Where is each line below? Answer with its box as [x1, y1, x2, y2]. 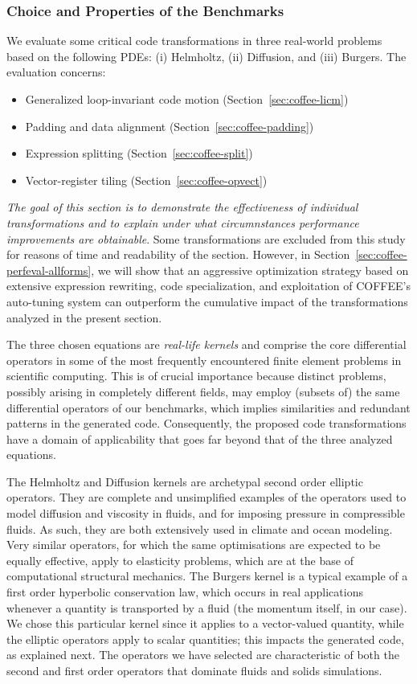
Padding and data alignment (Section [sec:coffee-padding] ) [25, 117, 314, 134]
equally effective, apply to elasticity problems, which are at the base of [6, 551, 354, 568]
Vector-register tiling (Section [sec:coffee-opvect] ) [25, 171, 268, 188]
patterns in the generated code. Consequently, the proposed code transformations [6, 415, 407, 432]
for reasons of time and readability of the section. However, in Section [6, 246, 350, 263]
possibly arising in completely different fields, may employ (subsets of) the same [6, 383, 400, 399]
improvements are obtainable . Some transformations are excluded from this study [6, 230, 406, 247]
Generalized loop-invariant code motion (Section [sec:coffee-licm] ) [25, 91, 349, 107]
